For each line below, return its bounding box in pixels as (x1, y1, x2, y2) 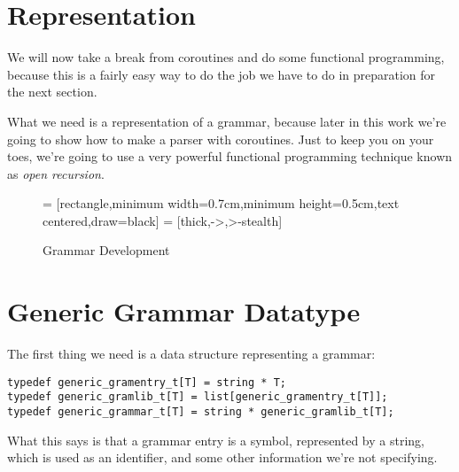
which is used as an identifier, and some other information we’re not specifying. (7, 448, 438, 467)
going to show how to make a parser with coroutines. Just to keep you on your (7, 129, 434, 148)
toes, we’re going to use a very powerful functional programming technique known (7, 147, 453, 166)
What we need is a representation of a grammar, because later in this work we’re (7, 112, 447, 130)
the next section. (7, 82, 97, 101)
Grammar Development (43, 241, 170, 259)
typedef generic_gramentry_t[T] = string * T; (7, 375, 286, 389)
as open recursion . (7, 164, 105, 182)
